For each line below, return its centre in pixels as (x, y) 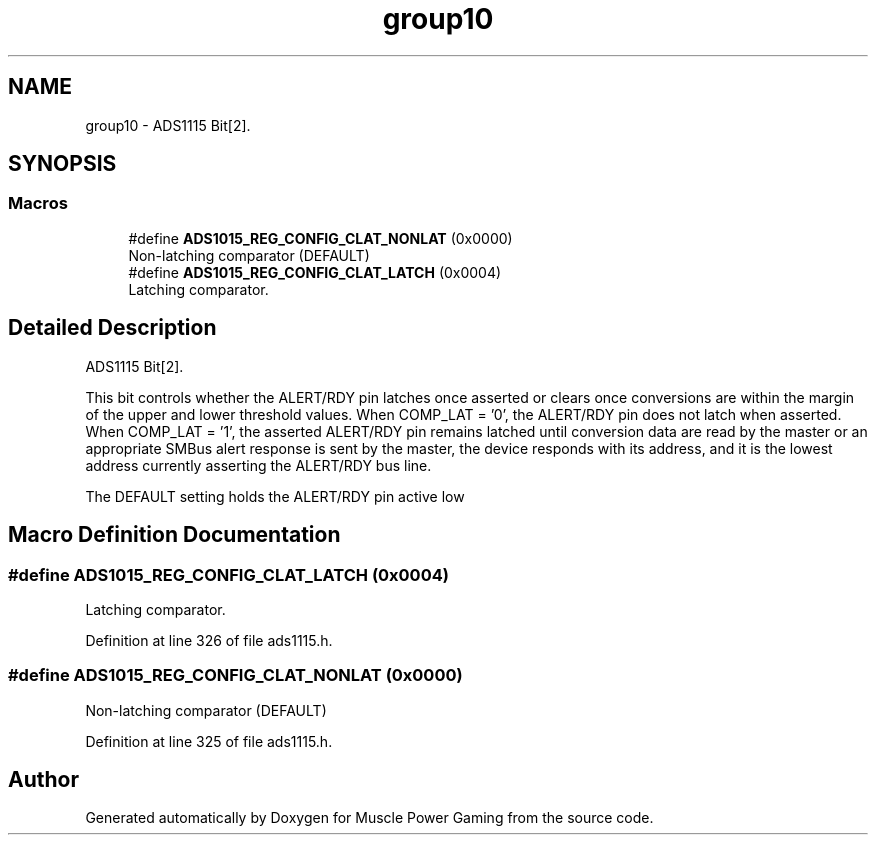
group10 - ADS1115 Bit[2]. (168, 125)
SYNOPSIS (62, 164)
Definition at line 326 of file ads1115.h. (209, 640)
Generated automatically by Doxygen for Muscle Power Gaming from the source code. (369, 818)
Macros (38, 203)
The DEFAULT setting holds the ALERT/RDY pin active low (275, 496)
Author (43, 780)
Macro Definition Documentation (174, 535)
